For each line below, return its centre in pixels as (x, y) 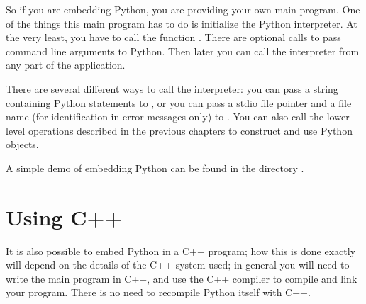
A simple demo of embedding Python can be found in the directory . (155, 168)
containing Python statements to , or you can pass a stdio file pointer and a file (179, 102)
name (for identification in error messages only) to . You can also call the (165, 117)
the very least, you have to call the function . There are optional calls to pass (173, 37)
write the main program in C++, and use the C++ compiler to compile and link (182, 278)
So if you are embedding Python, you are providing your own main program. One (183, 9)
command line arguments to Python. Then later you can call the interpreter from (183, 51)
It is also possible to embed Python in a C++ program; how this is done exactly (181, 250)
